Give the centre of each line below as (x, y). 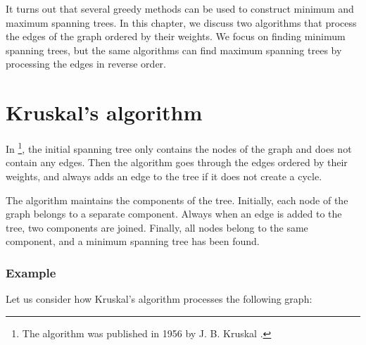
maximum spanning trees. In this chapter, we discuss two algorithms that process (181, 22)
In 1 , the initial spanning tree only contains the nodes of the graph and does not (179, 148)
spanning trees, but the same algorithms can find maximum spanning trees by (174, 50)
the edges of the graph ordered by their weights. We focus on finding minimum (176, 36)
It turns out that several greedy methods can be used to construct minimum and (180, 8)
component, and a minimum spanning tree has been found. (133, 241)
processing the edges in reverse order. (86, 64)
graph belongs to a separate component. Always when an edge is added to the (174, 214)
